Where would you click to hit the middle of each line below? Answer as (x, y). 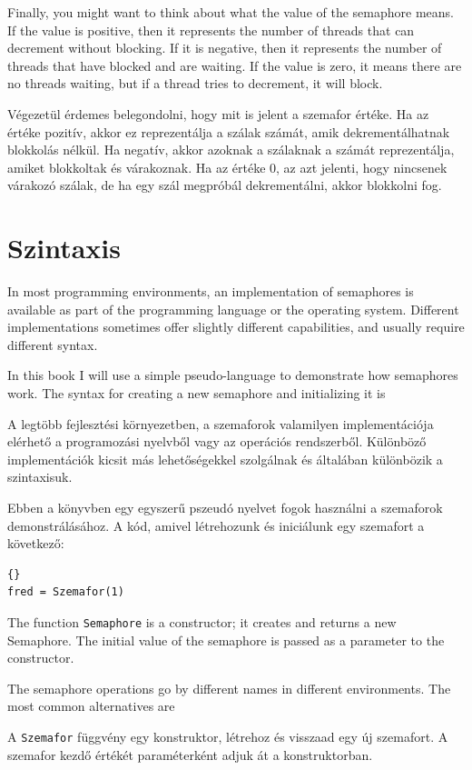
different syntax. (53, 344)
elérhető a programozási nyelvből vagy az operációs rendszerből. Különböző (217, 441)
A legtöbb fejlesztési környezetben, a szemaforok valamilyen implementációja (221, 423)
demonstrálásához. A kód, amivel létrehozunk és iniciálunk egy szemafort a (216, 525)
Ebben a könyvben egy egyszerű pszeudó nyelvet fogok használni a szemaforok (225, 507)
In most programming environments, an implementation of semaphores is (211, 291)
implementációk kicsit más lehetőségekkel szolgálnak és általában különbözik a (225, 459)
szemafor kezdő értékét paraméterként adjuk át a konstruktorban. (190, 754)
